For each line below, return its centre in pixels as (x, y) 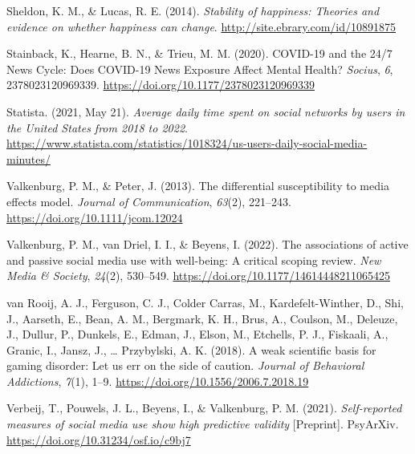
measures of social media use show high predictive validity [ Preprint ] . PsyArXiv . (203, 424)
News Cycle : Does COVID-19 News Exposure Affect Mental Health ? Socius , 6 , (200, 69)
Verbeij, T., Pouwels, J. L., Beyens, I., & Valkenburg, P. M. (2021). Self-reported (204, 408)
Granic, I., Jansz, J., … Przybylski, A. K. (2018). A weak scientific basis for (191, 349)
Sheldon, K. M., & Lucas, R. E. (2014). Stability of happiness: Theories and (193, 10)
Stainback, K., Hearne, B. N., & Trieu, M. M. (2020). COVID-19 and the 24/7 (199, 53)
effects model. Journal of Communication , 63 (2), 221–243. (149, 201)
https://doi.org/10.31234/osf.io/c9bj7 (99, 439)
